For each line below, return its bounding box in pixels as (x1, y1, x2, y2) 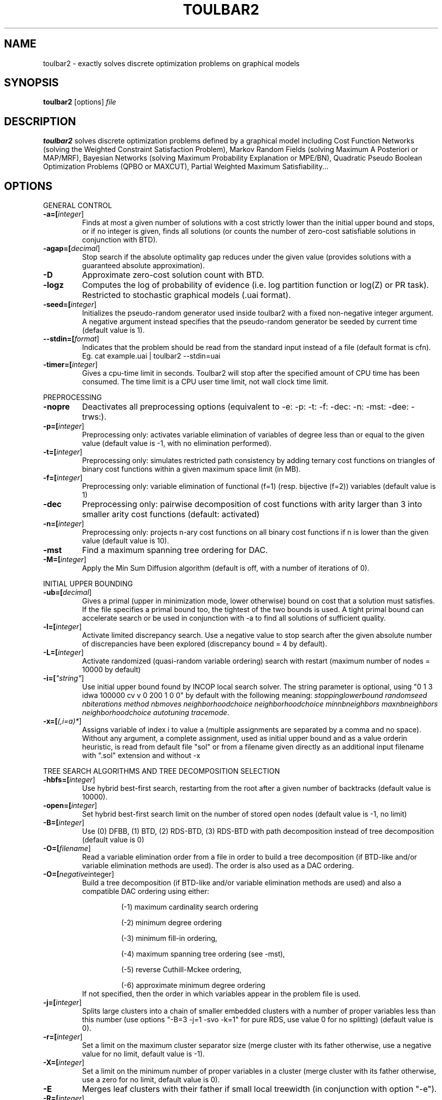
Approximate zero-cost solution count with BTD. (82, 270, 264, 280)
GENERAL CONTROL (43, 201, 112, 210)
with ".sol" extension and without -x (82, 751, 200, 760)
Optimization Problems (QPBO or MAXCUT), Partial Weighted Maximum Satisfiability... (43, 162, 328, 171)
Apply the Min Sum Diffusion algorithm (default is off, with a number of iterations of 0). (82, 564, 369, 573)
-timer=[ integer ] (43, 360, 98, 369)
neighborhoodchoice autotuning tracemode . (82, 708, 230, 717)
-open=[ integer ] (43, 801, 97, 810)
